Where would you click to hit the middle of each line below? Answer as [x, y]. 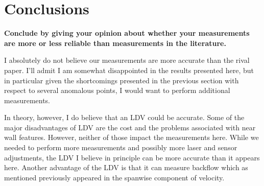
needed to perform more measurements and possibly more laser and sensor [121, 147]
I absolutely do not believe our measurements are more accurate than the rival [127, 60]
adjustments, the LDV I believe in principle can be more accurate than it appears [132, 157]
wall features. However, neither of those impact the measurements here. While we [131, 137]
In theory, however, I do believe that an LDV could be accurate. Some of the [124, 117]
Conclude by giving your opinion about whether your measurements [127, 33]
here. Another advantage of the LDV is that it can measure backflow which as [126, 167]
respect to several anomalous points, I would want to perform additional [117, 90]
